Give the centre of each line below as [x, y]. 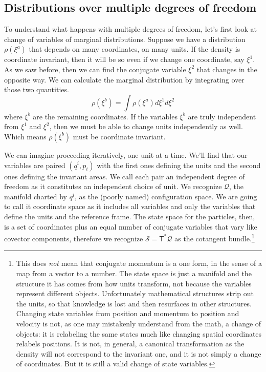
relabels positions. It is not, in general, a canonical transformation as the [130, 344]
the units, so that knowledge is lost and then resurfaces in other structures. [134, 303]
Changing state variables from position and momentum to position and [128, 313]
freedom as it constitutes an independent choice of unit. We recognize [113, 186]
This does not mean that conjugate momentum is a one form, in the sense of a [139, 263]
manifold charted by [36, 196]
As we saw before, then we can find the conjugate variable [95, 69]
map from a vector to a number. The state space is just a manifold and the [134, 273]
